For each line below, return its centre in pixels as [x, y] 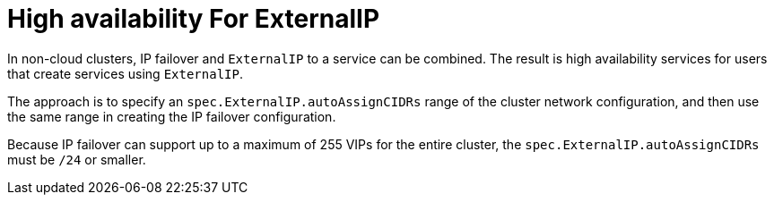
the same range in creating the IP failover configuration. [172, 116]
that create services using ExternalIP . [125, 73]
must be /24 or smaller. [77, 159]
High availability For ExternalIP [194, 19]
